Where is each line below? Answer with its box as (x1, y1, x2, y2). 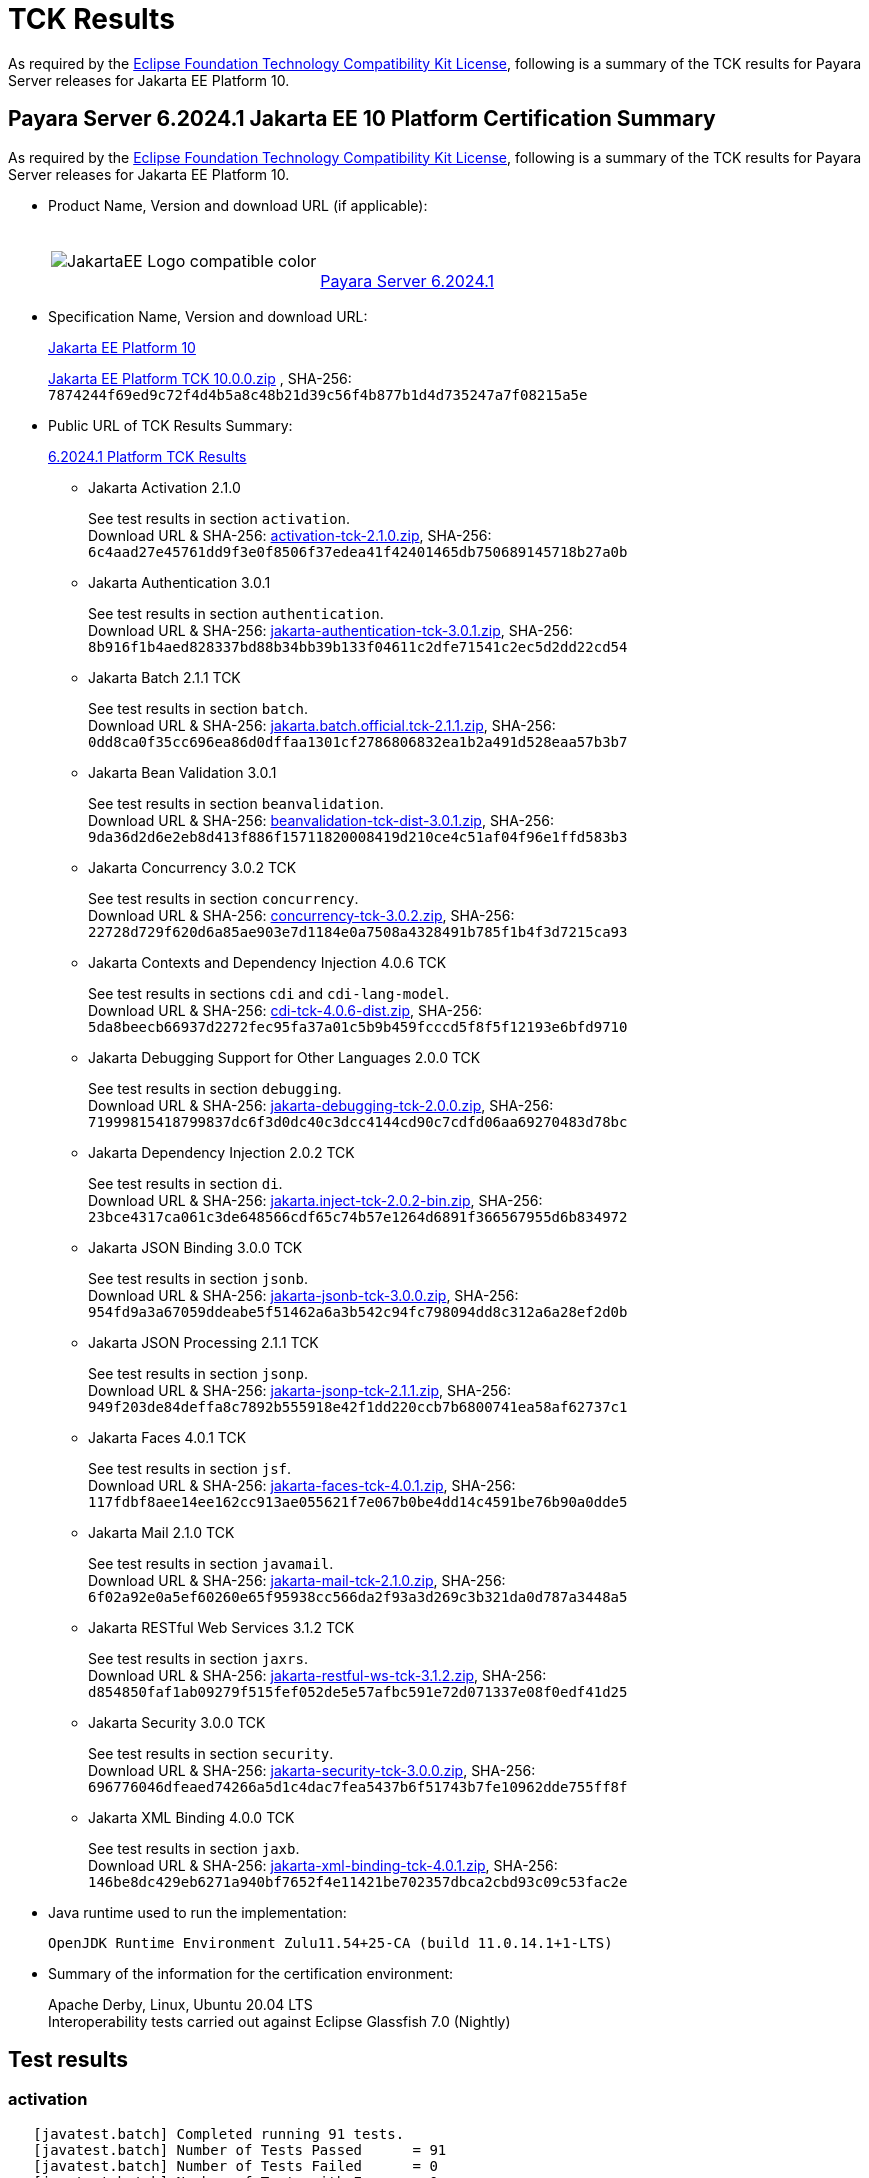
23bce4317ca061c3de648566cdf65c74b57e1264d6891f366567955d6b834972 (88, 1208, 628, 1225)
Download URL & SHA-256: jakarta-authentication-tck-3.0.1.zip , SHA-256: (88, 621, 573, 639)
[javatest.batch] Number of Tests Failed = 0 (33, 2157, 438, 2174)
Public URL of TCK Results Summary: (48, 416, 293, 434)
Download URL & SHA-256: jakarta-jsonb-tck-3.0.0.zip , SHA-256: (88, 1286, 519, 1304)
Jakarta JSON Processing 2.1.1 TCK (88, 1333, 319, 1351)
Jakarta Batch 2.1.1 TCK (88, 668, 241, 686)
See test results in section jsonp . (88, 1364, 308, 1382)
